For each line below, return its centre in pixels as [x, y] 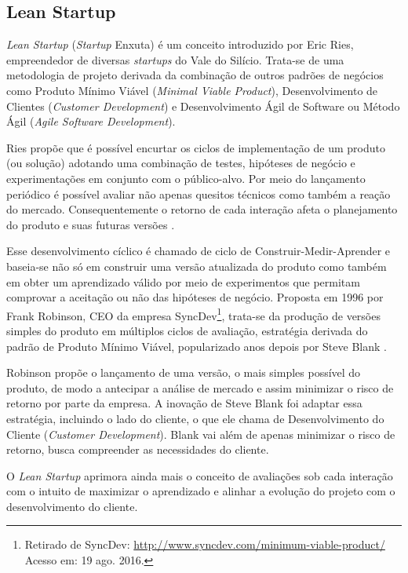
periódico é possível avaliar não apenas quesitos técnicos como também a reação [199, 193]
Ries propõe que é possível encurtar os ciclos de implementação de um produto [196, 147]
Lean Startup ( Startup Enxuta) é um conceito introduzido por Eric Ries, [180, 44]
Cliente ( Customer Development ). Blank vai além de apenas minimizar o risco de [201, 434]
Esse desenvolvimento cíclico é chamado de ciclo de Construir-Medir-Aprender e [199, 251]
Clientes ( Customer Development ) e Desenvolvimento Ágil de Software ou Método [203, 106]
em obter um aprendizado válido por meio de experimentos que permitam [183, 281]
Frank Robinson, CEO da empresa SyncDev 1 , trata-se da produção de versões [193, 314]
